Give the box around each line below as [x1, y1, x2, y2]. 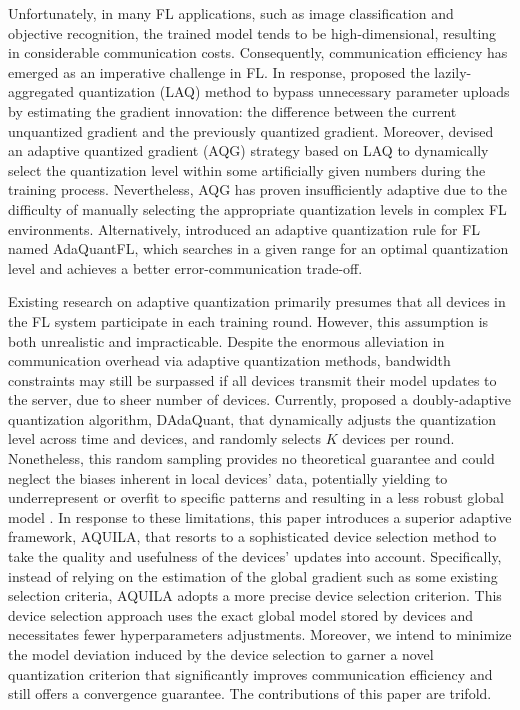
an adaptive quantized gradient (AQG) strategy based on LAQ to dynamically [8, 140, 489, 161]
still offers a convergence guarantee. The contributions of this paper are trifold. [8, 683, 492, 704]
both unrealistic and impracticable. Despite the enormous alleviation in [8, 330, 445, 351]
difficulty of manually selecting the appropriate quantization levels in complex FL [8, 198, 507, 219]
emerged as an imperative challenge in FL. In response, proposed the [8, 61, 430, 82]
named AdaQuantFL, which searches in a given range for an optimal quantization [8, 238, 509, 259]
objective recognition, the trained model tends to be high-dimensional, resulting [8, 22, 497, 43]
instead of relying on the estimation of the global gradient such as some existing [8, 565, 498, 586]
